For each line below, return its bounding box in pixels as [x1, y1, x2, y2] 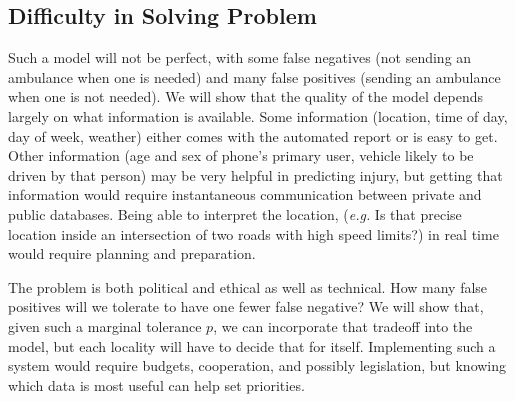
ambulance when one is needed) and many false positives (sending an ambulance [8, 66, 501, 87]
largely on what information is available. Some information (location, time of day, [8, 105, 508, 126]
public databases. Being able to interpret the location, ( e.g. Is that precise [8, 203, 462, 224]
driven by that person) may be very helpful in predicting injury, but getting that [8, 164, 503, 185]
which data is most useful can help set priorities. [8, 374, 305, 395]
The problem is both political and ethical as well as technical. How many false [8, 276, 488, 297]
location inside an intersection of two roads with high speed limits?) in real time [8, 223, 499, 244]
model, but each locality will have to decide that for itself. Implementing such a [8, 335, 496, 356]
